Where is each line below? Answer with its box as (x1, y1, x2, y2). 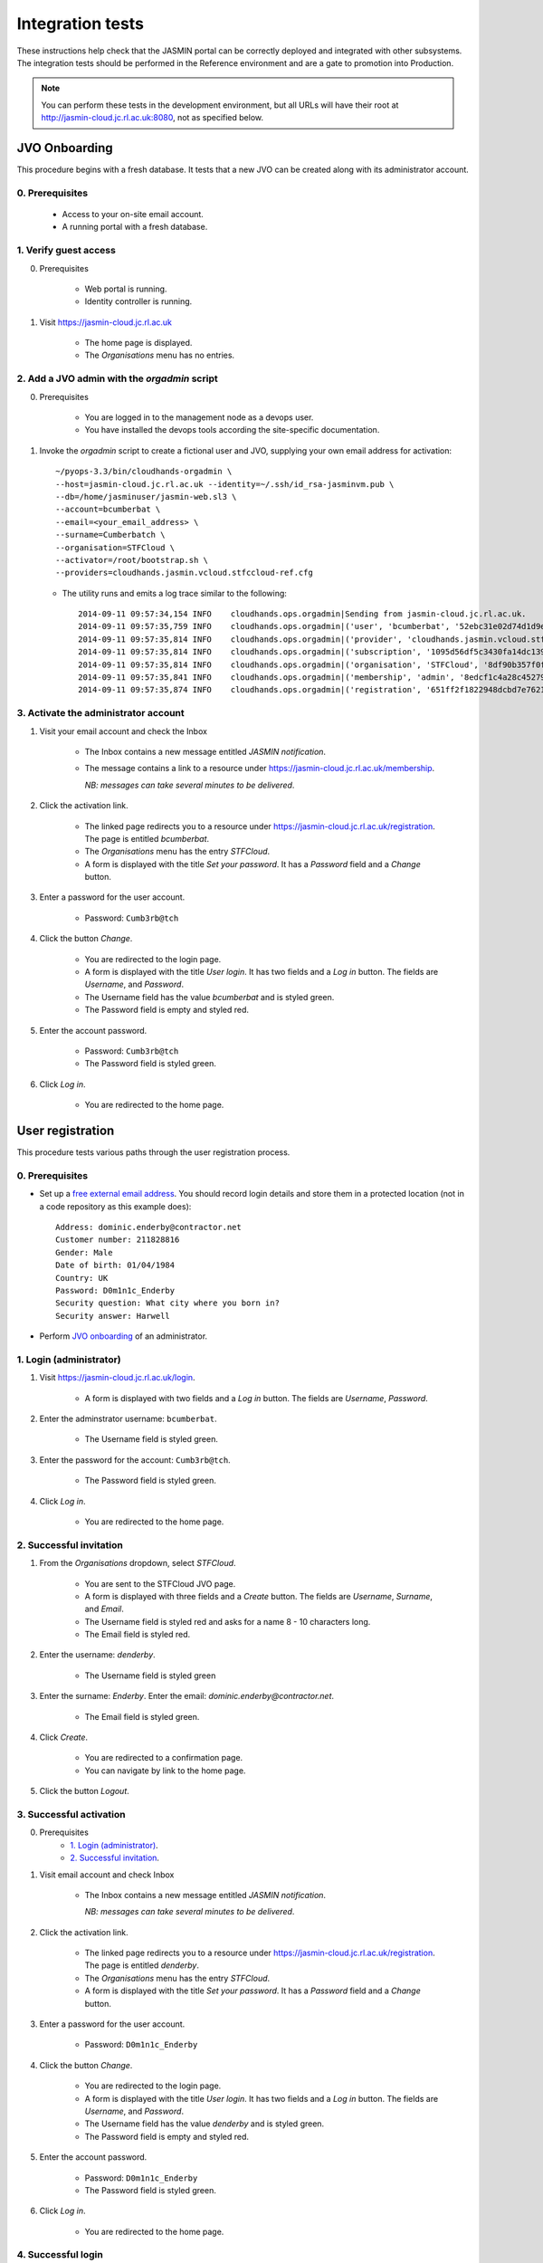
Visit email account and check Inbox (39, 1869, 175, 1880)
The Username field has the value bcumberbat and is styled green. (84, 991, 335, 1002)
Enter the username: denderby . (39, 1649, 156, 1660)
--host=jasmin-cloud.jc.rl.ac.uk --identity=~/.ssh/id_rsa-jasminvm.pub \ (55, 479, 395, 489)
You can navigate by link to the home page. (84, 1765, 246, 1776)
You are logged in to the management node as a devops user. (84, 412, 314, 423)
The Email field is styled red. (84, 1629, 191, 1640)
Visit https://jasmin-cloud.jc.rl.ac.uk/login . (39, 1372, 195, 1383)
